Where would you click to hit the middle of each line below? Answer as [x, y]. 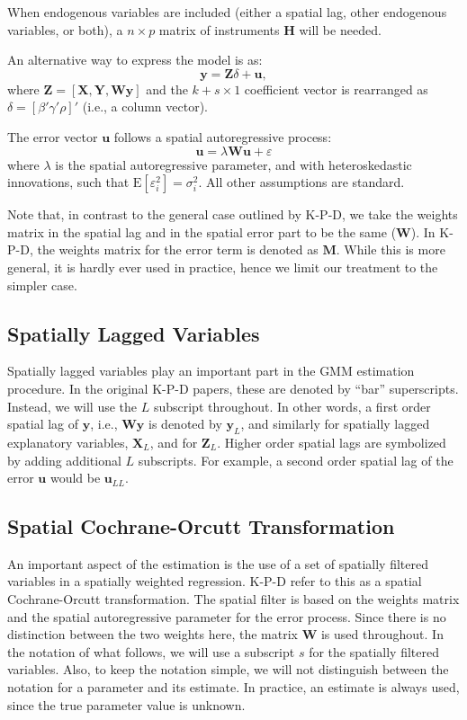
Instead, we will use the [72, 406]
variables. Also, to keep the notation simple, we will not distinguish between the [228, 669]
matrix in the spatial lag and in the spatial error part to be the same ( [202, 231]
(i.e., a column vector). [145, 107]
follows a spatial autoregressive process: [223, 136]
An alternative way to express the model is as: [135, 60]
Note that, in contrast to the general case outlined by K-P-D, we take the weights [233, 214]
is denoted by [185, 424]
